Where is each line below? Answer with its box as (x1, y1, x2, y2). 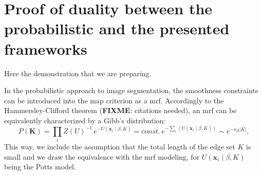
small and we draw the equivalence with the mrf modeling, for (4, 151, 200, 162)
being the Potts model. (4, 161, 76, 172)
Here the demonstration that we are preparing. (4, 68, 152, 78)
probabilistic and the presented (4, 18, 230, 39)
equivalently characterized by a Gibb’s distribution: (4, 115, 166, 125)
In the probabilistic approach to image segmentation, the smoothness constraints (4, 85, 258, 96)
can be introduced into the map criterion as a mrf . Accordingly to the (4, 95, 224, 105)
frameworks (4, 38, 87, 59)
